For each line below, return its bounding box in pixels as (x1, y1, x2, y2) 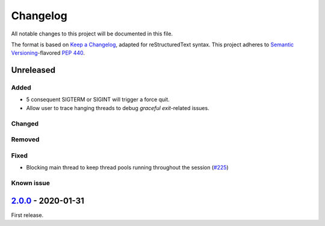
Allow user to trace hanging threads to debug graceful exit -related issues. (26, 104, 210, 111)
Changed (11, 119, 39, 127)
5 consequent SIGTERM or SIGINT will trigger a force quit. (26, 96, 170, 103)
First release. (11, 211, 44, 219)
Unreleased (11, 65, 56, 75)
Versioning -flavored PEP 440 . (11, 49, 85, 56)
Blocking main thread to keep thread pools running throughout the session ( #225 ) (26, 164, 229, 171)
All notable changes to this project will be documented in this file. (11, 30, 173, 37)
